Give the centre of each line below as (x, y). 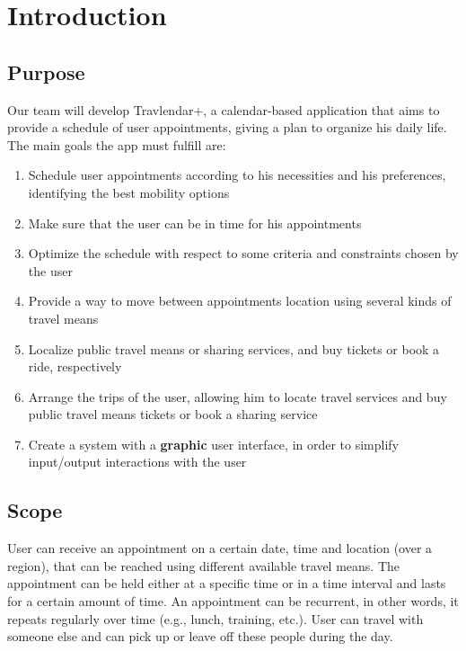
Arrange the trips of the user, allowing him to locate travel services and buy (237, 396)
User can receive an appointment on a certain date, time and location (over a (220, 548)
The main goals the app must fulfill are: (117, 144)
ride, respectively (75, 366)
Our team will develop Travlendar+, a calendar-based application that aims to (224, 109)
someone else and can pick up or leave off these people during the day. (200, 636)
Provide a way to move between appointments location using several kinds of (240, 301)
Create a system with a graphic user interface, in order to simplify (214, 444)
